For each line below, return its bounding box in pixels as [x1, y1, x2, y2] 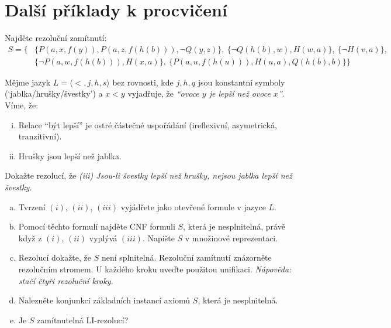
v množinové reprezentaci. [185, 231, 278, 244]
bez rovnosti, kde [112, 76, 174, 88]
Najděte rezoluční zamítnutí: [5, 32, 107, 44]
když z [18, 231, 42, 244]
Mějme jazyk [5, 76, 51, 88]
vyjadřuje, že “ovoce [127, 87, 199, 100]
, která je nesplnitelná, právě [183, 220, 285, 233]
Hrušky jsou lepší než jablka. [18, 149, 122, 162]
